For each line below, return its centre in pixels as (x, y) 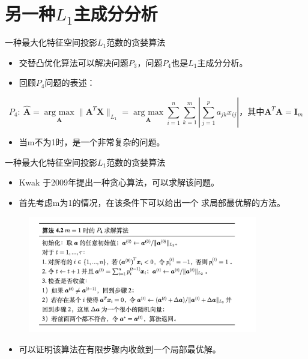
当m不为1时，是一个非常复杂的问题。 (92, 141)
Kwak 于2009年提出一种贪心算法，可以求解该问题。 (119, 182)
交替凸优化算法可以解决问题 (74, 62)
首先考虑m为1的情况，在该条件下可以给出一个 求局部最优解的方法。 (152, 202)
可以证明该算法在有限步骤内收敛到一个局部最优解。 (120, 348)
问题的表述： (70, 83)
